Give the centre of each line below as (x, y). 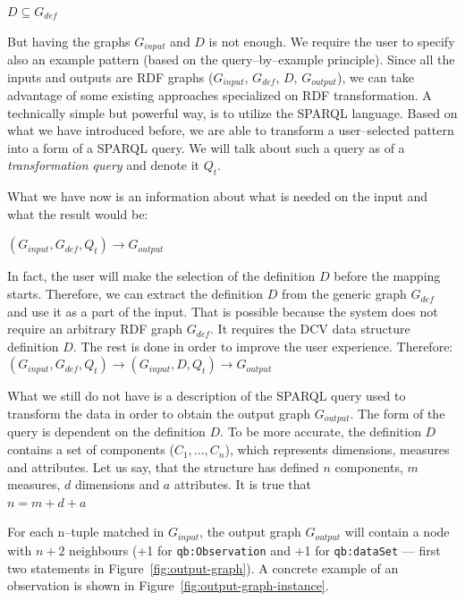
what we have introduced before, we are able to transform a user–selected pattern (231, 130)
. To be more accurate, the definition (321, 432)
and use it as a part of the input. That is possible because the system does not (223, 311)
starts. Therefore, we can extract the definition (135, 294)
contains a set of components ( (91, 449)
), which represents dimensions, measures (337, 449)
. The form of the (397, 414)
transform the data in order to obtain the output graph (159, 414)
